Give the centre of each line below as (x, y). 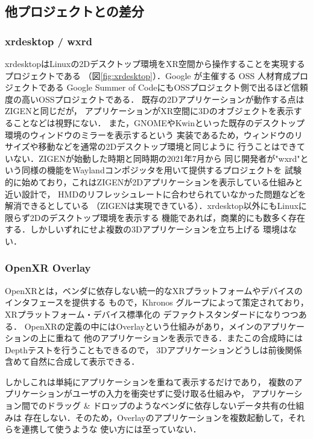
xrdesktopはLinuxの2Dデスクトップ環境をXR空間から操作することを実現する (155, 63)
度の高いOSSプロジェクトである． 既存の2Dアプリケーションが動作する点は (155, 99)
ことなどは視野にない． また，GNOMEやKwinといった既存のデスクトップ (159, 122)
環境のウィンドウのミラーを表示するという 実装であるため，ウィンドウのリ (154, 134)
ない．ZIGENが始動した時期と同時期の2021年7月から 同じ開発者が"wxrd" (156, 158)
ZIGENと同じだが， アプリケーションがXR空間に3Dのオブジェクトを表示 (149, 111)
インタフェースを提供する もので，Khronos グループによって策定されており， (157, 302)
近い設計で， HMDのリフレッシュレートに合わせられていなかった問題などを (156, 194)
